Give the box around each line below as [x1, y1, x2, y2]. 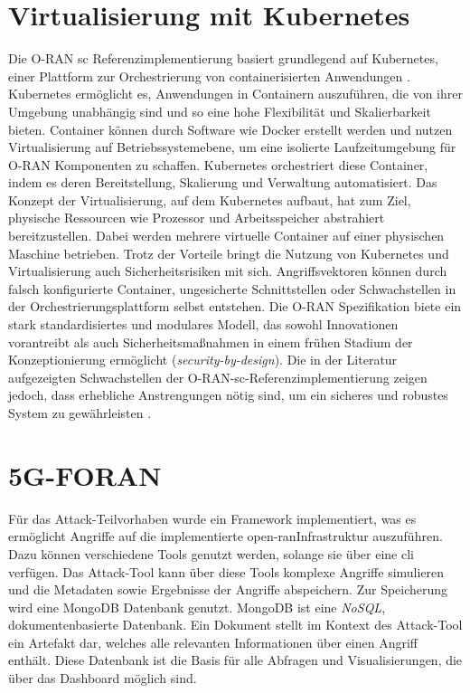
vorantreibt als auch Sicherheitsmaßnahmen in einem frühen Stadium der [8, 332, 413, 351]
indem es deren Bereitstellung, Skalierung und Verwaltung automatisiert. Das [8, 173, 437, 192]
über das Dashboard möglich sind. [8, 669, 197, 688]
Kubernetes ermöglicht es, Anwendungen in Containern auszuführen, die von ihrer [8, 84, 463, 103]
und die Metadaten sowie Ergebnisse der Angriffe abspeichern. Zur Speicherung [8, 580, 448, 599]
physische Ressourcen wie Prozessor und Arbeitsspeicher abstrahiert [8, 208, 385, 227]
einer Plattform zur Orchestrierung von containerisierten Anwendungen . [8, 66, 410, 85]
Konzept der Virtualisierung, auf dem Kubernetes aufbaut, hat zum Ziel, [8, 190, 411, 209]
